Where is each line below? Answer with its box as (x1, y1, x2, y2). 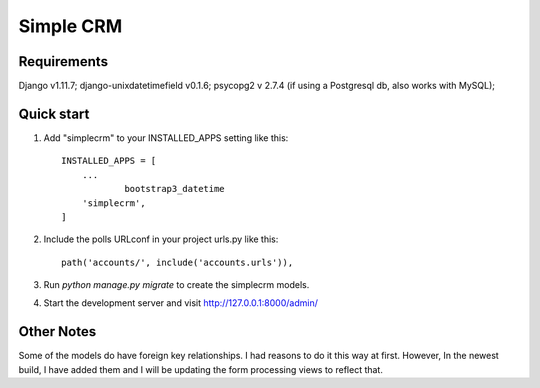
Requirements (18, 53, 109, 70)
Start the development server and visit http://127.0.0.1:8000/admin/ (43, 297, 319, 309)
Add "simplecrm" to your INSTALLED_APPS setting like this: (43, 131, 289, 144)
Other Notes (18, 323, 97, 340)
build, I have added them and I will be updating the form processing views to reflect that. (18, 363, 384, 375)
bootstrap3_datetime (124, 183, 225, 195)
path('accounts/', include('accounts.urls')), (61, 256, 294, 268)
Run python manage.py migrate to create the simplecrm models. (43, 279, 310, 291)
